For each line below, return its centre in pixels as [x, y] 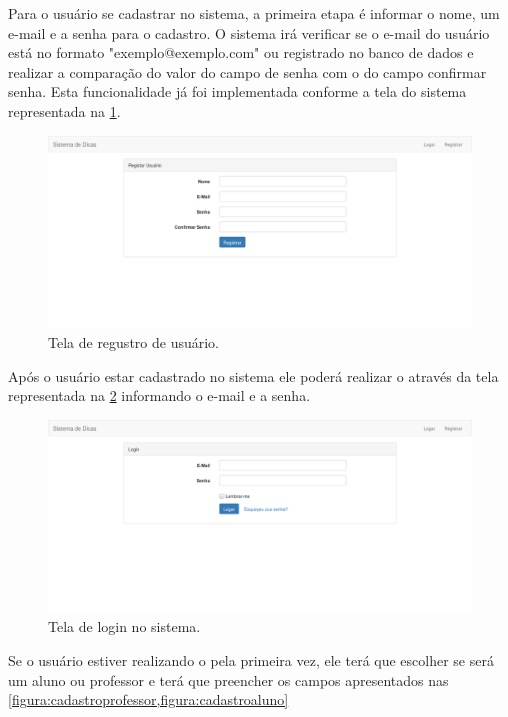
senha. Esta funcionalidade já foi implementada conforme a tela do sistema [237, 91]
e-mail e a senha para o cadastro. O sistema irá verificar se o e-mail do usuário [249, 32]
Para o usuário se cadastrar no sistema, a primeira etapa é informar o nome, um [254, 13]
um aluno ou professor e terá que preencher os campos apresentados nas [228, 679]
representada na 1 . [64, 110]
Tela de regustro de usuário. [133, 342]
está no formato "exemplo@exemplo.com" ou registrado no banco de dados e [241, 52]
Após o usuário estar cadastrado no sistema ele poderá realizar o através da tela [253, 375]
